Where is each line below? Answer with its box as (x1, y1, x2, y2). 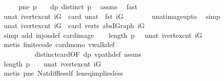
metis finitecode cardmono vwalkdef (3, 39, 115, 49)
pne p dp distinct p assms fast (19, 1, 137, 11)
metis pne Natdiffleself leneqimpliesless (3, 68, 123, 78)
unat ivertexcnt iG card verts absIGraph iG (3, 20, 145, 31)
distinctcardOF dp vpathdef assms (34, 49, 141, 59)
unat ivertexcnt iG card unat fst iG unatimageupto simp (3, 11, 220, 21)
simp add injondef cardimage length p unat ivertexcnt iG (3, 30, 202, 40)
